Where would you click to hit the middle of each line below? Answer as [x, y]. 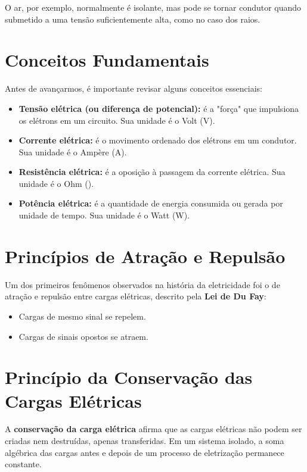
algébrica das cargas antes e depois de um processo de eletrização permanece [145, 452]
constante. [23, 464]
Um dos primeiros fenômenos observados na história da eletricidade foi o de [142, 284]
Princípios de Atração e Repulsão [145, 256]
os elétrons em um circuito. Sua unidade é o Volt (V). [117, 120]
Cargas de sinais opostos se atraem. [83, 336]
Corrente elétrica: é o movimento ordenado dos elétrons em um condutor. [158, 140]
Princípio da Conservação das [129, 377]
